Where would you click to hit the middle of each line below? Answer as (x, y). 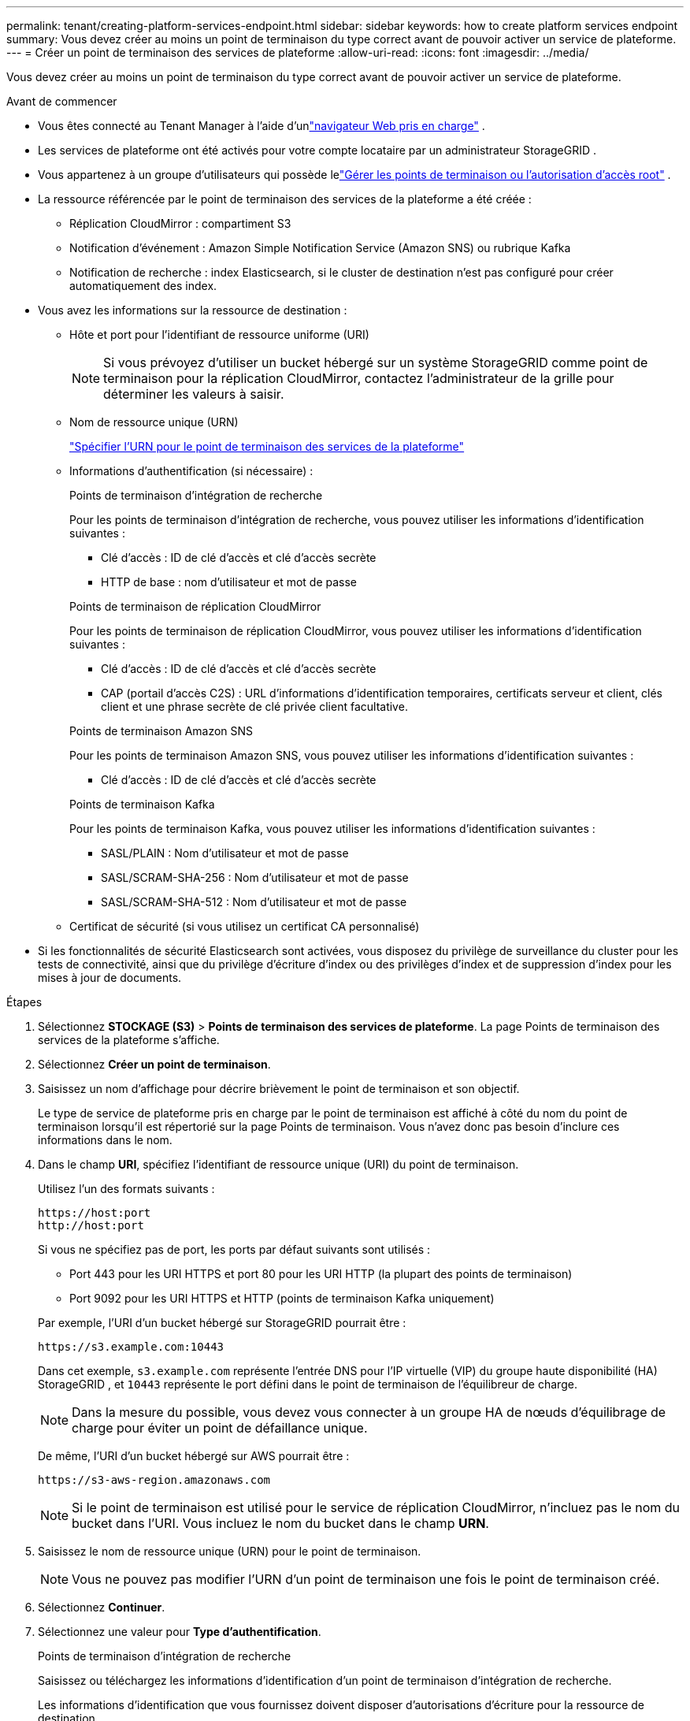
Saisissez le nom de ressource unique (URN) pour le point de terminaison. (230, 1551)
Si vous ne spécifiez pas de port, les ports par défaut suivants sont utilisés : (234, 1249)
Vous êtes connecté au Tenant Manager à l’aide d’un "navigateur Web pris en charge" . (262, 126)
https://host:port (95, 1213)
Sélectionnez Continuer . (102, 1607)
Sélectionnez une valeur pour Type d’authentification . (180, 1632)
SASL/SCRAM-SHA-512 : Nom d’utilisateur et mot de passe (254, 902)
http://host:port (91, 1225)
